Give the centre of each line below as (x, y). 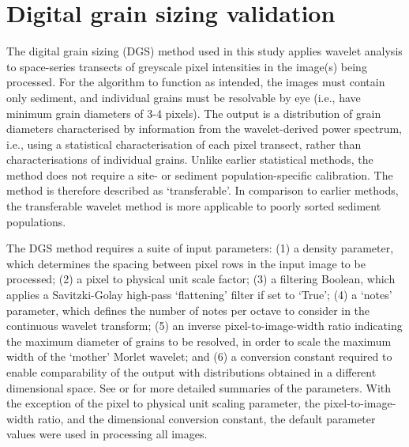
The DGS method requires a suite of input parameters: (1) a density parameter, (200, 248)
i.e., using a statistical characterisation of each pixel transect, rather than (184, 144)
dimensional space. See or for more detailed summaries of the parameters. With (199, 387)
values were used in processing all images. (107, 434)
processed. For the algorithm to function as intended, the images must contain (196, 82)
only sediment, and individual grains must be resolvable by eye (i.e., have (184, 97)
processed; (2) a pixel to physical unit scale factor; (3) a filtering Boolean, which (201, 279)
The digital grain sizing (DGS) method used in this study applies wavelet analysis (204, 51)
